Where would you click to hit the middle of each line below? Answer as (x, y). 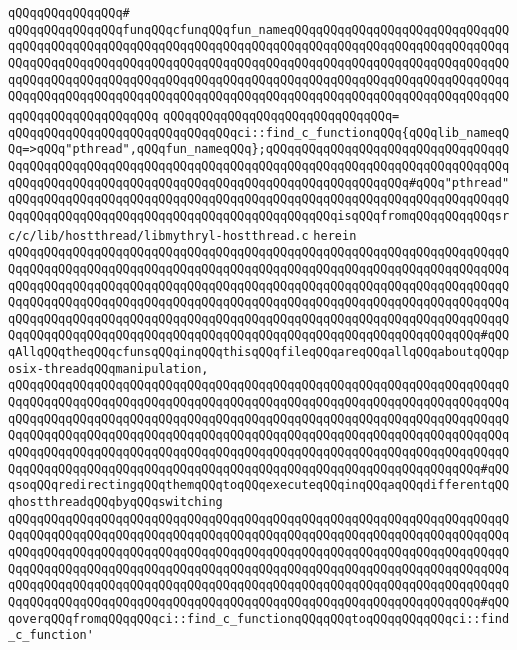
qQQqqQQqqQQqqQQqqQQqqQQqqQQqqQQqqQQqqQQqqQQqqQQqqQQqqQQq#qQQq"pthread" (259, 182)
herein (335, 235)
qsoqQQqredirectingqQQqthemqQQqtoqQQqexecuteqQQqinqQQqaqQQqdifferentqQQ (259, 485)
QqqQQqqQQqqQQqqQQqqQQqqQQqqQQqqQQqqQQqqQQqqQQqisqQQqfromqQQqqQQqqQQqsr (259, 215)
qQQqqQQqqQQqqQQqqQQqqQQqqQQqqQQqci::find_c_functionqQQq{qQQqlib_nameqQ (259, 132)
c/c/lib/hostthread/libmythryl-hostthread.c (158, 235)
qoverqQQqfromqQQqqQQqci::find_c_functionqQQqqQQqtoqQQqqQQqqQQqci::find (259, 618)
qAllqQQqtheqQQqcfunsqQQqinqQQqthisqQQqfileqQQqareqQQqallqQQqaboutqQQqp (259, 352)
